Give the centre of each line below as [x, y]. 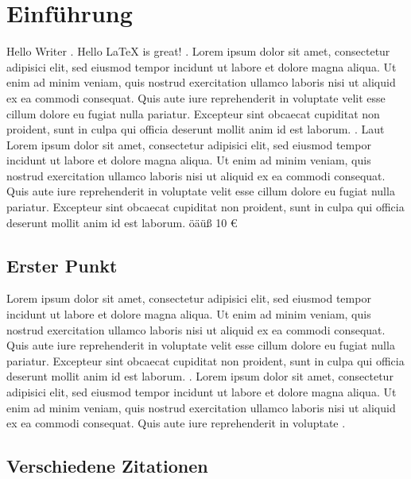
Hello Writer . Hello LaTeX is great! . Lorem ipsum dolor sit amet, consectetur [198, 51]
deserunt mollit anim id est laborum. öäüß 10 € [122, 222]
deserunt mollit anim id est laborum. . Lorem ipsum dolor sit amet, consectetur [200, 376]
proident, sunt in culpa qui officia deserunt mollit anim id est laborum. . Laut [196, 129]
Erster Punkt [62, 265]
